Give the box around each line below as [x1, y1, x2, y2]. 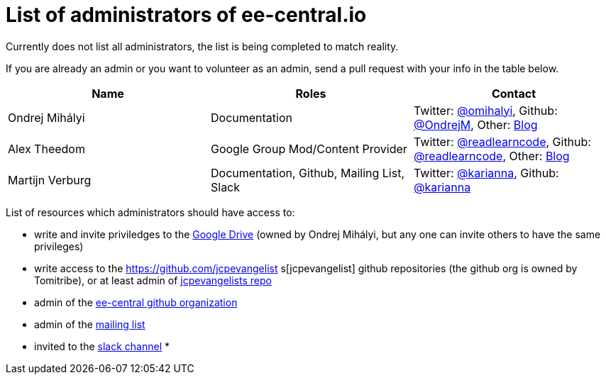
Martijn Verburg [8, 172, 92, 187]
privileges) [34, 240, 84, 252]
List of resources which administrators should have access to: [6, 206, 295, 218]
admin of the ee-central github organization [34, 296, 238, 308]
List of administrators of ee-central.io [6, 3, 367, 27]
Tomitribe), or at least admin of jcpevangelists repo [34, 274, 272, 286]
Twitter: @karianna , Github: [413, 165, 559, 180]
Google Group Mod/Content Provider [210, 141, 407, 156]
